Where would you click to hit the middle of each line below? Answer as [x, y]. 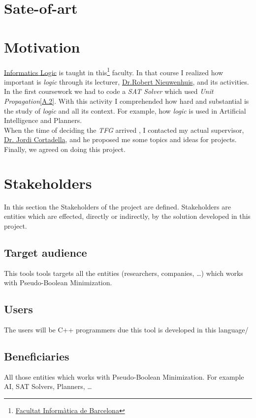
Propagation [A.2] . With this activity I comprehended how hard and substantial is [127, 101]
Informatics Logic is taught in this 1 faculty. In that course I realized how [114, 71]
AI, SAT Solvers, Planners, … [48, 386]
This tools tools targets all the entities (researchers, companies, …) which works [124, 273]
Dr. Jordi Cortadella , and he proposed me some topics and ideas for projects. [120, 139]
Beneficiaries [37, 356]
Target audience [46, 252]
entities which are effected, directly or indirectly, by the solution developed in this [127, 216]
